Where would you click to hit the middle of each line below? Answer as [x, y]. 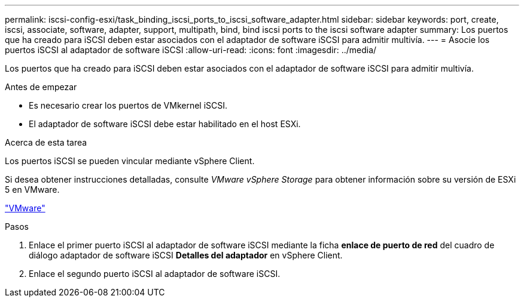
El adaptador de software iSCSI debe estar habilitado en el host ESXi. [165, 124]
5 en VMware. [32, 189]
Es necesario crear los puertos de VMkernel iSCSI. [128, 105]
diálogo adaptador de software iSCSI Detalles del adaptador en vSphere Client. [186, 255]
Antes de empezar [41, 87]
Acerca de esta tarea [46, 142]
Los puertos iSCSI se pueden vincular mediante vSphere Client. [130, 161]
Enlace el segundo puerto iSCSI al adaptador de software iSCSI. [155, 274]
